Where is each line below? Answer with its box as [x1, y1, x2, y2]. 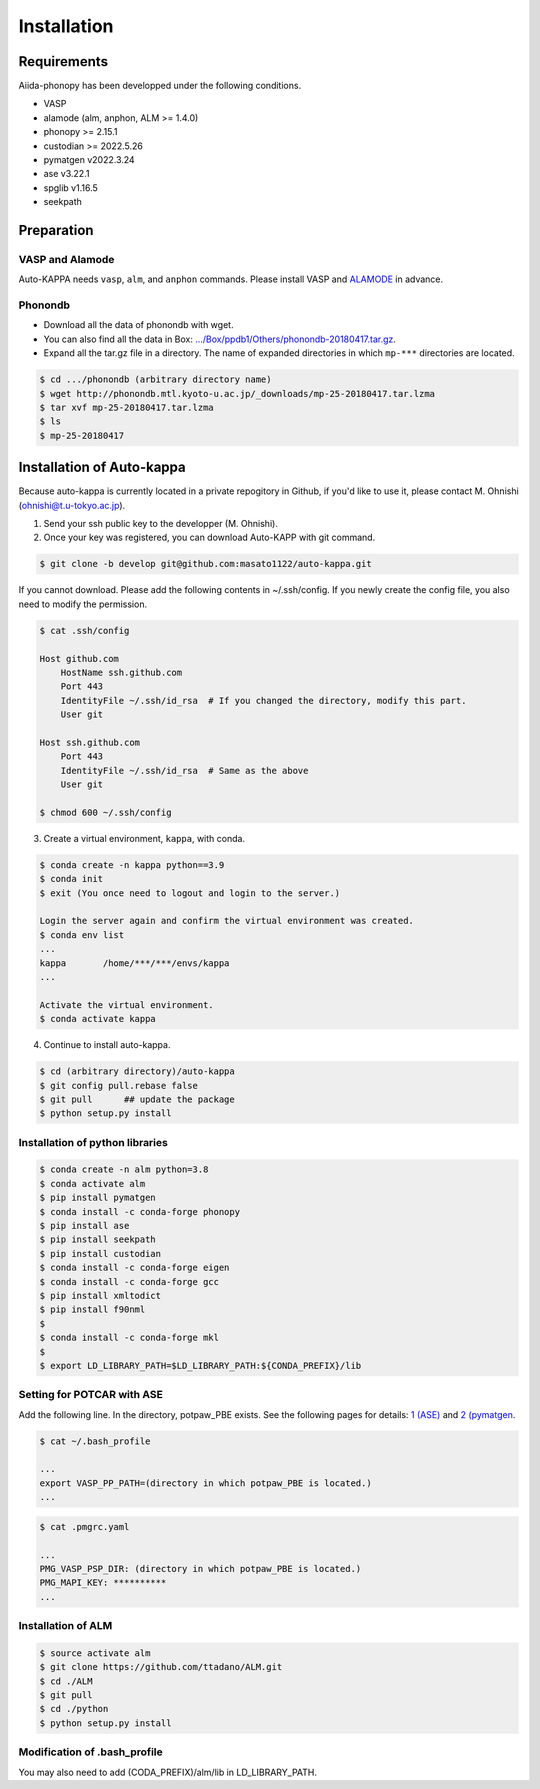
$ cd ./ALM [39, 1675, 93, 1687]
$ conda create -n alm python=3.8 [39, 1164, 209, 1175]
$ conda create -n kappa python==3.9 [39, 859, 225, 870]
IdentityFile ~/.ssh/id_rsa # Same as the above [60, 765, 309, 776]
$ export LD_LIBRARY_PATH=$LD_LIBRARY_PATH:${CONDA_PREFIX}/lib [39, 1360, 362, 1371]
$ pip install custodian [39, 1248, 162, 1259]
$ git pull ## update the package [39, 1093, 235, 1105]
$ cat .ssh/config [39, 625, 130, 636]
